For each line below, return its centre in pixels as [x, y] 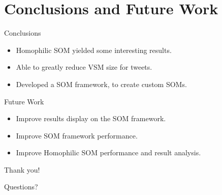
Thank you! [22, 169]
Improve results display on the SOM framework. [91, 118]
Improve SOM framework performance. [77, 135]
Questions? [21, 187]
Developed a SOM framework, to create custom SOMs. [101, 84]
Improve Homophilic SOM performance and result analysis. [108, 152]
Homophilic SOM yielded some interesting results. [94, 50]
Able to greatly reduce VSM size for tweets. [84, 67]
